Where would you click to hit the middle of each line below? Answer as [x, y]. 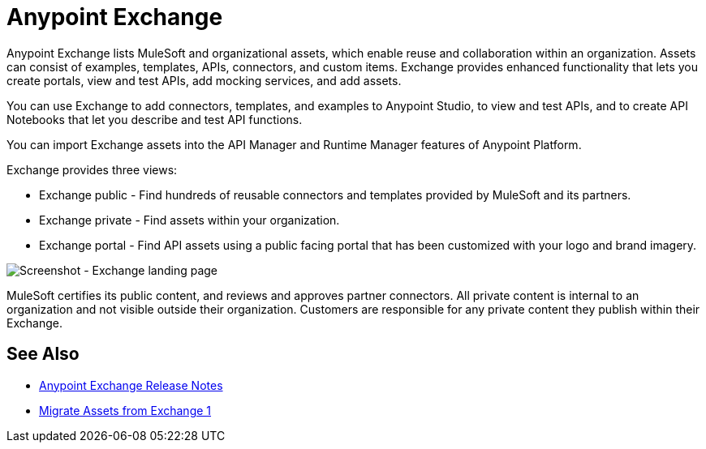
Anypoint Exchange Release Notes [131, 385]
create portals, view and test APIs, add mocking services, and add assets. [204, 80]
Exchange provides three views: [92, 169]
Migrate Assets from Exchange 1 [125, 410]
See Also [43, 354]
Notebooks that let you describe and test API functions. [155, 119]
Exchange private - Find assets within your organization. [189, 220]
